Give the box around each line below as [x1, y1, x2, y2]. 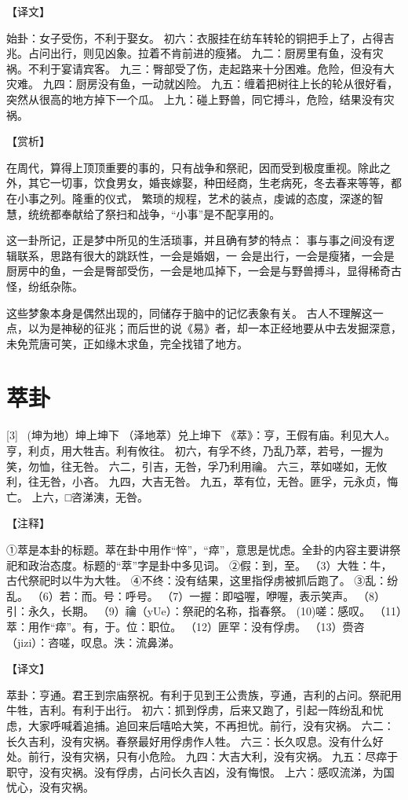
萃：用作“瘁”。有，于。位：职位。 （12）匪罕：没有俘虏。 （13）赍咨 [6, 618, 365, 634]
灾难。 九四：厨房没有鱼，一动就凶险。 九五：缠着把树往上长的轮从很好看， [6, 75, 399, 92]
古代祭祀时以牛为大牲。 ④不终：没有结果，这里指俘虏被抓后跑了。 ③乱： [6, 572, 388, 589]
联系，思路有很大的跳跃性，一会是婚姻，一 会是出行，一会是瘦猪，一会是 [16, 247, 395, 263]
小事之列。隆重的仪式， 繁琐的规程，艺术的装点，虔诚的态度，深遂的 [16, 189, 373, 206]
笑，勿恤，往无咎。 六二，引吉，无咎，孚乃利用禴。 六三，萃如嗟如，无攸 [6, 457, 388, 474]
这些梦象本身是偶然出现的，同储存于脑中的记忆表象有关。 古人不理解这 [6, 304, 373, 321]
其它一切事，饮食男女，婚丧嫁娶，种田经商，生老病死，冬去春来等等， [27, 174, 391, 191]
